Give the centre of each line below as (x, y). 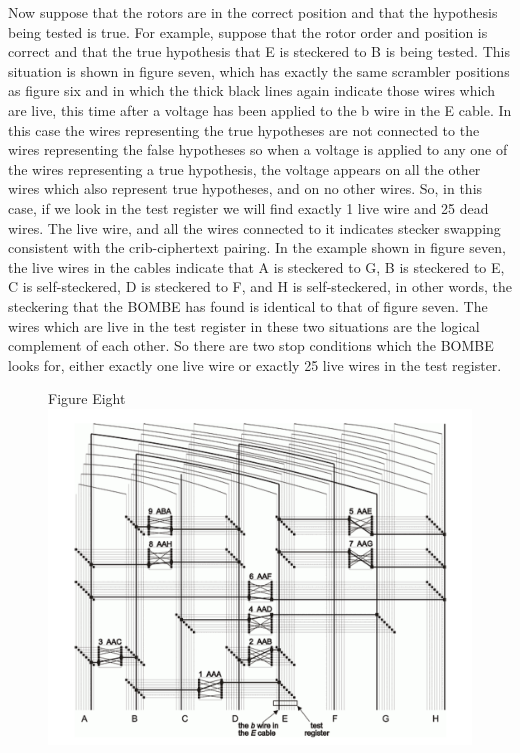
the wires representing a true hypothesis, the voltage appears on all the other (244, 168)
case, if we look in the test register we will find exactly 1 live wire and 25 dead (248, 207)
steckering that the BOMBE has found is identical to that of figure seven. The (248, 305)
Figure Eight (87, 398)
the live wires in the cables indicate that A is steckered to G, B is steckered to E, (256, 266)
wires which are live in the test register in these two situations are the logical (244, 325)
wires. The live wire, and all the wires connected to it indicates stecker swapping (254, 227)
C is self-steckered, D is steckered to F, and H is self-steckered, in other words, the (260, 286)
